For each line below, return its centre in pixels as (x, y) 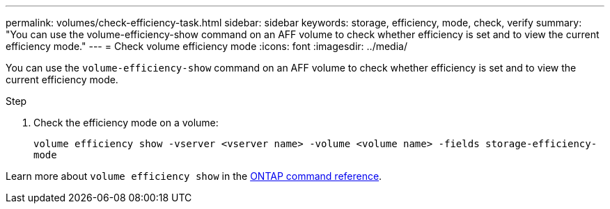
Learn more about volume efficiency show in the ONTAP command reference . (194, 176)
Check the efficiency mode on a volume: (126, 123)
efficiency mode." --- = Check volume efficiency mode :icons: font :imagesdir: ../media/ (206, 46)
